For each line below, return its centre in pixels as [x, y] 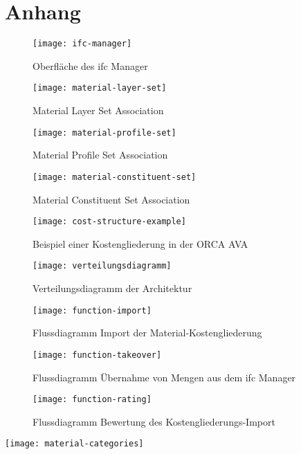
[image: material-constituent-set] [115, 177]
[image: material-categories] [74, 444]
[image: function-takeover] [97, 355]
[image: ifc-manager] [82, 44]
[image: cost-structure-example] [109, 222]
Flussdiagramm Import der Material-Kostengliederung [147, 333]
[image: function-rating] [92, 400]
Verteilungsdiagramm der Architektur [112, 288]
